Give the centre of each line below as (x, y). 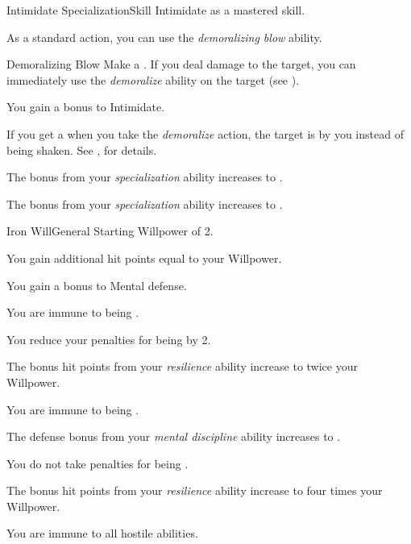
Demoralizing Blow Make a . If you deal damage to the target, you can (181, 64)
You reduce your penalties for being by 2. (109, 339)
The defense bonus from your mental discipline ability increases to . (174, 436)
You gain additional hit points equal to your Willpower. (144, 257)
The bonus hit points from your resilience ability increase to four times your (195, 490)
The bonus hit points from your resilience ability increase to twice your (182, 366)
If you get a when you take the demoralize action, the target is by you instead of (205, 133)
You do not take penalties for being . (98, 463)
